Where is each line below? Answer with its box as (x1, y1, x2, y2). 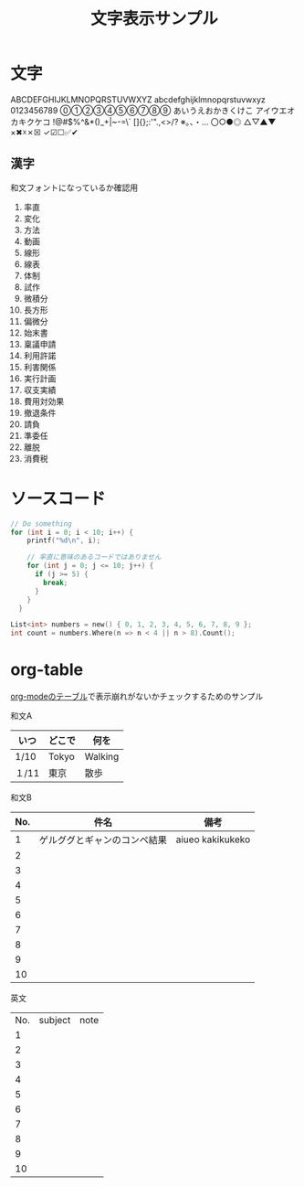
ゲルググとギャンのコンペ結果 (38, 834, 167, 847)
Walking (84, 751, 120, 764)
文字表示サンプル (90, 8, 218, 29)
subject (38, 1014, 71, 1027)
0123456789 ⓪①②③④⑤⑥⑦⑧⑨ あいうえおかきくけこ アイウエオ (10, 104, 296, 115)
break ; (43, 578, 68, 587)
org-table (10, 659, 84, 680)
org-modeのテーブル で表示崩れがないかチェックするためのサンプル (10, 691, 264, 702)
